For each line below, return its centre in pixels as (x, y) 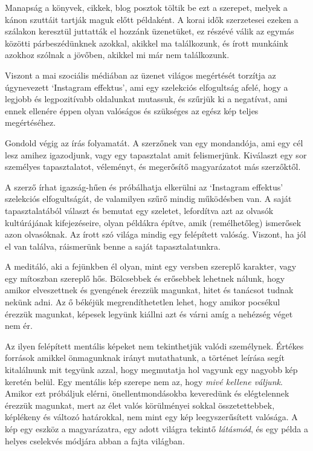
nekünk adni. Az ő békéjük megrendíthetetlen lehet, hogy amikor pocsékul (143, 302)
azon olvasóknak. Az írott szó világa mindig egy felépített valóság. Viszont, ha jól (156, 234)
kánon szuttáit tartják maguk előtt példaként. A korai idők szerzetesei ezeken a (152, 19)
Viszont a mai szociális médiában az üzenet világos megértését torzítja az (140, 75)
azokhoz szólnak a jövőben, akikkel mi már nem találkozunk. (117, 55)
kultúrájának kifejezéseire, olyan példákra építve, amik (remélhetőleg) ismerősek (153, 222)
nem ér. (19, 326)
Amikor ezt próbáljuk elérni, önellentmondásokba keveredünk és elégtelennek (147, 393)
